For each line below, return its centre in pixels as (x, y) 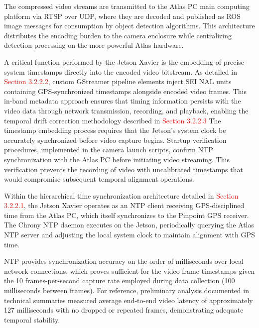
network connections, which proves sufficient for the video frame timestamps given (129, 271)
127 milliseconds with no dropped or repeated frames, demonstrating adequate (124, 310)
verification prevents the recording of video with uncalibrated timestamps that (124, 169)
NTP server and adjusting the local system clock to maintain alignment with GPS (129, 235)
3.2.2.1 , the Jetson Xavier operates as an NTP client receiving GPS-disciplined (124, 205)
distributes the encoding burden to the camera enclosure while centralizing (118, 35)
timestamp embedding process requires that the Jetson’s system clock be (115, 130)
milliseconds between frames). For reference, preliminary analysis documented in (127, 290)
